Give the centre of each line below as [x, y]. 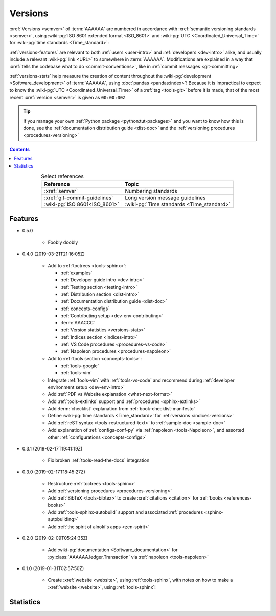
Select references [62, 176]
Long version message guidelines [165, 198]
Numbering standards [151, 191]
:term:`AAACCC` [78, 323]
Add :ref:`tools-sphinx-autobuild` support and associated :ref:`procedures [125, 512]
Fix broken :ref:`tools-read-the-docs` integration [99, 460]
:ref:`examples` [76, 273]
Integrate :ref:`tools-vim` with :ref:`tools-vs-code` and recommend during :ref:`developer [141, 380]
